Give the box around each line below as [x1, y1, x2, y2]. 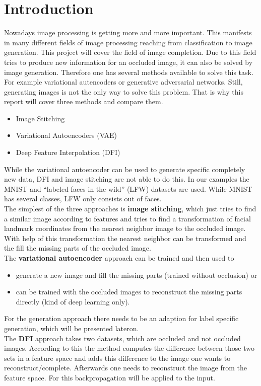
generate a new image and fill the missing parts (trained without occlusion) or [16, 269, 257, 280]
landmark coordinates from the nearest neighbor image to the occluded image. [4, 223, 246, 234]
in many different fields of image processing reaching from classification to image [4, 37, 252, 47]
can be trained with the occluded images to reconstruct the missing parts [16, 286, 242, 297]
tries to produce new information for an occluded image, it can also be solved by [4, 56, 253, 67]
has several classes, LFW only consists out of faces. [4, 193, 162, 204]
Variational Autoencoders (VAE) [16, 130, 117, 140]
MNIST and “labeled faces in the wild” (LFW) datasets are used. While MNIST [4, 183, 252, 194]
